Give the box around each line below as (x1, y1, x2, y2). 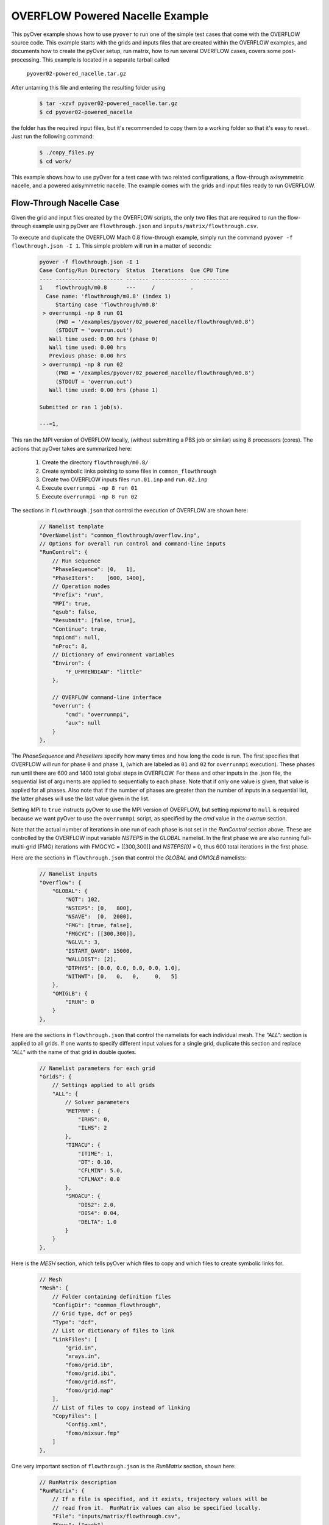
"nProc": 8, (52, 642, 88, 650)
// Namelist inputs (39, 870, 97, 878)
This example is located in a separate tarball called (42, 56, 170, 63)
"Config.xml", (65, 1421, 107, 1428)
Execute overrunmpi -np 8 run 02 (41, 493, 138, 500)
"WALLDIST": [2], (65, 956, 117, 963)
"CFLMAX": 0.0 (77, 1175, 120, 1183)
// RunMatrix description (39, 1479, 117, 1485)
